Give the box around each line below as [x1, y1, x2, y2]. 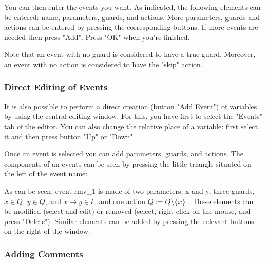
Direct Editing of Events [4, 80, 108, 93]
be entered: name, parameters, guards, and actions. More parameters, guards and [4, 11, 260, 22]
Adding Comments [4, 247, 83, 260]
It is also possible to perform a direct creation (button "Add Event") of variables [4, 100, 257, 111]
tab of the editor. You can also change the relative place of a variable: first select [4, 120, 258, 131]
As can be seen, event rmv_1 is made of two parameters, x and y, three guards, [4, 185, 255, 196]
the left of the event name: [4, 168, 88, 179]
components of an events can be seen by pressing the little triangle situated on [4, 158, 251, 169]
